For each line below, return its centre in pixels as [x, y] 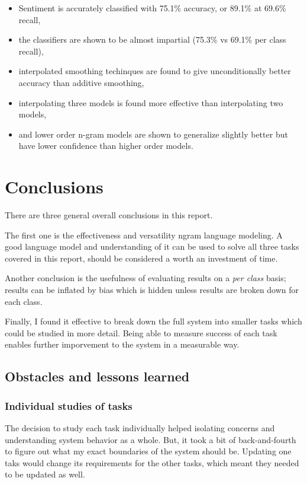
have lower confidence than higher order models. [106, 146]
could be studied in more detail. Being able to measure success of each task [141, 332]
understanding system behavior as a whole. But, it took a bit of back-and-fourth [151, 439]
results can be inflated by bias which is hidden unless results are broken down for [152, 290]
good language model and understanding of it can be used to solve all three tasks [152, 246]
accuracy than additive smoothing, [81, 82]
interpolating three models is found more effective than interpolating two [151, 102]
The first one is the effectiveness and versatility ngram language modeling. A [144, 235]
